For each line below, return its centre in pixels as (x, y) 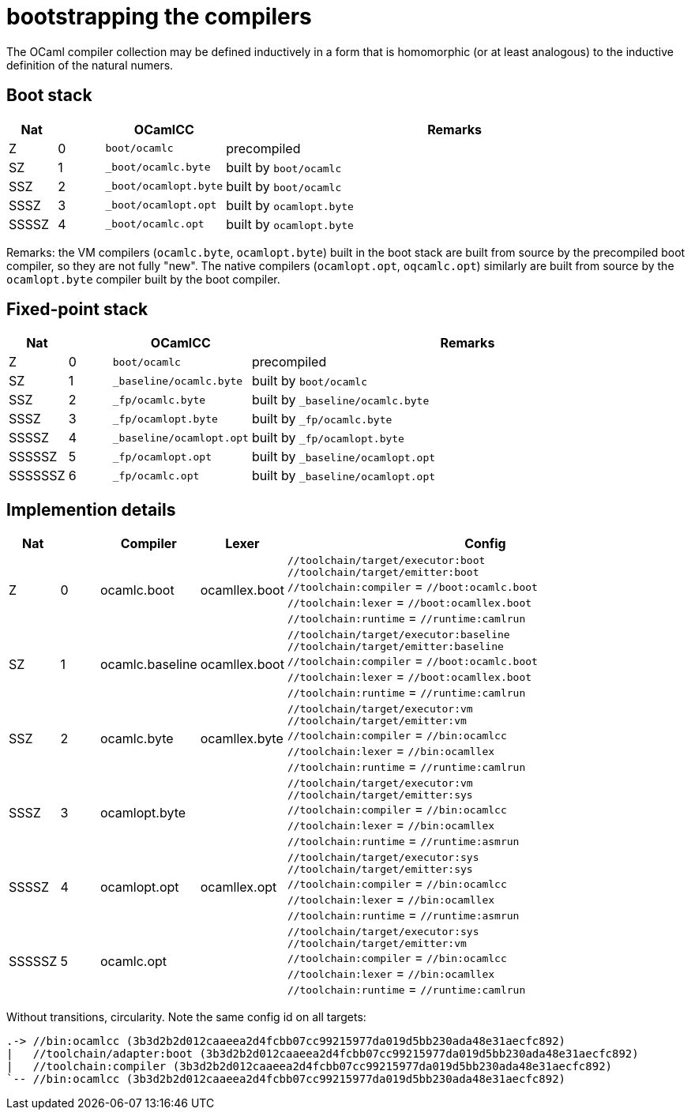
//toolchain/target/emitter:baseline (395, 647)
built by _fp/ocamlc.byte (322, 419)
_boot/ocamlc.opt (155, 224)
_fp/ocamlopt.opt (162, 457)
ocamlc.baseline (148, 665)
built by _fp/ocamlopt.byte (328, 438)
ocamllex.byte (242, 739)
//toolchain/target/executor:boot (386, 561)
